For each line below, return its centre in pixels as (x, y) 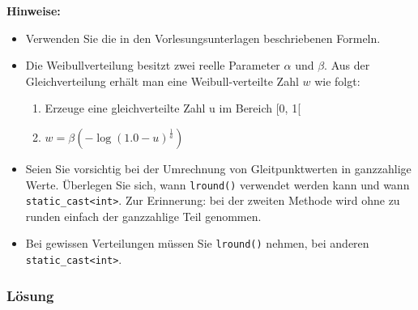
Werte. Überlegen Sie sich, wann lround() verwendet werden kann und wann (218, 184)
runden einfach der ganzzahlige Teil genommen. (143, 216)
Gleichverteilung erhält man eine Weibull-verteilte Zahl (162, 81)
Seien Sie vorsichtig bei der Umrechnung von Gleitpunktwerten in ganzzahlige (218, 168)
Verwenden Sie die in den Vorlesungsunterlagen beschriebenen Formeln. (203, 38)
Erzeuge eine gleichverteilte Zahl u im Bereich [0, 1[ (173, 108)
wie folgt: (337, 81)
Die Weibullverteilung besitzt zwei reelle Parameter (153, 65)
